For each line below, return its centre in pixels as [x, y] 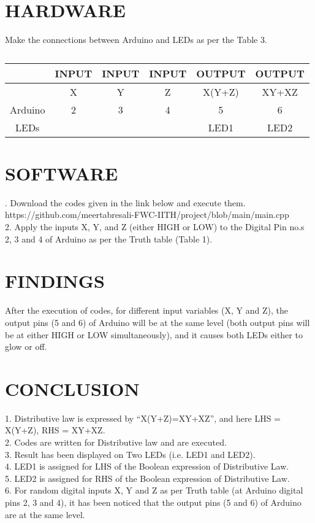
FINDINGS [55, 281]
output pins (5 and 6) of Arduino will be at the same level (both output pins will [157, 322]
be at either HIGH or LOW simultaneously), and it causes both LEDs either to [154, 334]
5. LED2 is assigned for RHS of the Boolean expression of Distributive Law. [147, 478]
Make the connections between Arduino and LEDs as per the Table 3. [136, 40]
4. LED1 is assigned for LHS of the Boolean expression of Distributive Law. [147, 466]
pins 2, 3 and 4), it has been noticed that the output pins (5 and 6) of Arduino [153, 502]
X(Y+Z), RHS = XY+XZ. [55, 430]
